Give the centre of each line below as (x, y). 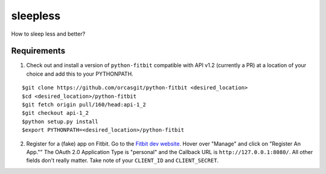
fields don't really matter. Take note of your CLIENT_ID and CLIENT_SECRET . (123, 161)
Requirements (38, 51)
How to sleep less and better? (48, 34)
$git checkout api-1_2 (56, 113)
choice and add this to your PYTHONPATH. (80, 74)
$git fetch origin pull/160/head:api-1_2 (84, 105)
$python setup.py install (60, 121)
